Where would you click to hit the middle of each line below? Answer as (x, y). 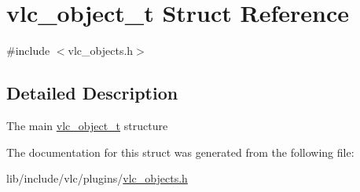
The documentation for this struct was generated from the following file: (180, 152)
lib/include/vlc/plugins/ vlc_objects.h (97, 178)
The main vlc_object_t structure (87, 125)
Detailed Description (92, 93)
